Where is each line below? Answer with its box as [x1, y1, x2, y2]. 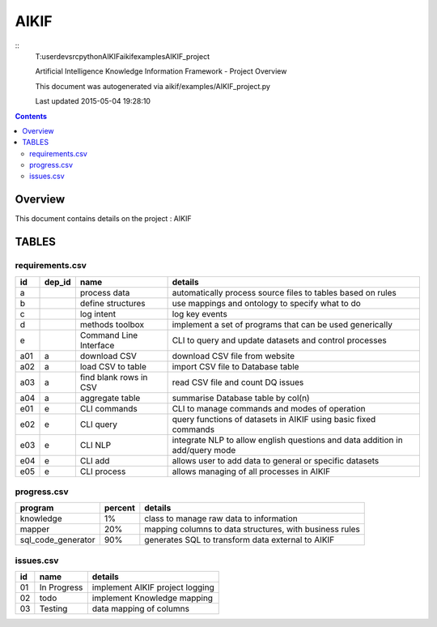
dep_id [44, 276, 71, 288]
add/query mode [172, 444, 236, 455]
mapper [19, 523, 50, 535]
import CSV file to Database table [172, 360, 299, 372]
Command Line [79, 329, 138, 340]
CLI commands [79, 403, 138, 414]
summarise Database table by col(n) [172, 392, 311, 403]
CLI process [79, 466, 126, 477]
